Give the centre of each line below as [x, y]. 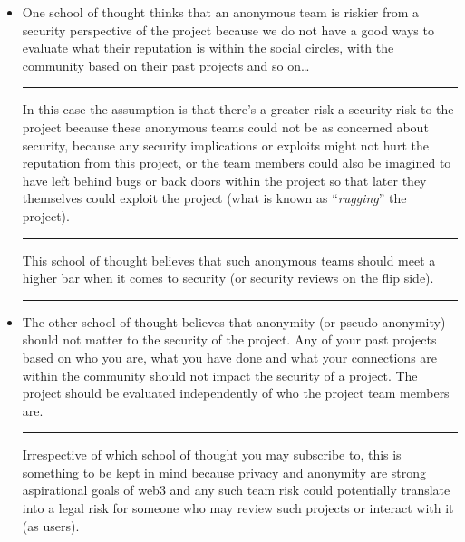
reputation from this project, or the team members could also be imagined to [237, 163]
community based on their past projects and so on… [166, 65]
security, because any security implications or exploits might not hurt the [225, 145]
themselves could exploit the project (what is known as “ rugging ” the [214, 198]
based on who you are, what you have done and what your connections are [230, 357]
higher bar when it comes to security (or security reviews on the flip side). [228, 278]
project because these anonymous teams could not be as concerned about [225, 126]
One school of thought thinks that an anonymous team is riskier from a [221, 12]
